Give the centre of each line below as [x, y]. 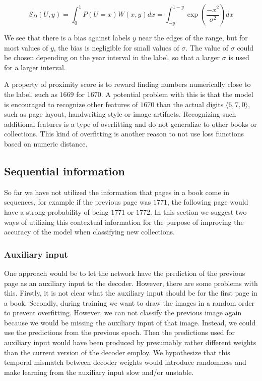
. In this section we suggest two [198, 211]
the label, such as [31, 94]
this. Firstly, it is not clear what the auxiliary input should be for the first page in [131, 293]
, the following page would [208, 202]
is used [239, 57]
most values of [26, 47]
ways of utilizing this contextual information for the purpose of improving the [124, 222]
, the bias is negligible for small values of [116, 47]
